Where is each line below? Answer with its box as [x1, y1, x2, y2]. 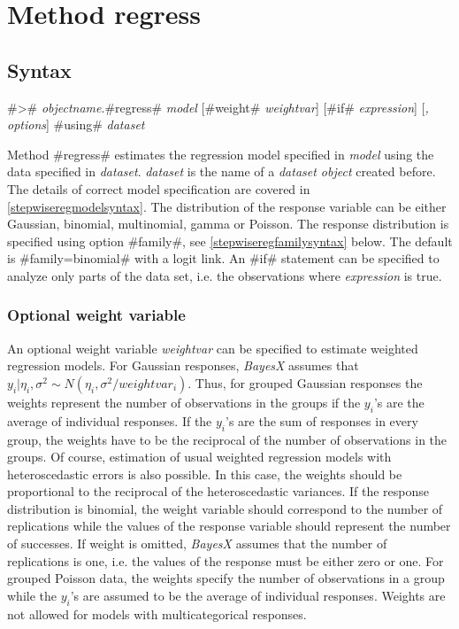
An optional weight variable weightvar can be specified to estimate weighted [7, 338, 418, 357]
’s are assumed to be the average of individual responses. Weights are [70, 586, 446, 604]
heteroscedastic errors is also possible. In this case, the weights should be [7, 464, 402, 483]
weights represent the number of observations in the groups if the [7, 392, 361, 411]
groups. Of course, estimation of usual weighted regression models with [7, 447, 392, 466]
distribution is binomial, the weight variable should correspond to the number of [7, 499, 443, 517]
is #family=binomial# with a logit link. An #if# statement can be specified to [7, 249, 440, 268]
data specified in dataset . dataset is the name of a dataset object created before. [7, 162, 436, 181]
